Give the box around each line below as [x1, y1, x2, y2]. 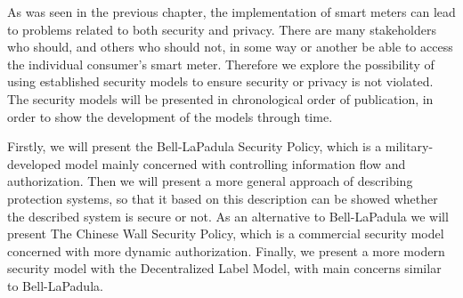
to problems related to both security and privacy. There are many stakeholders [7, 20, 437, 38]
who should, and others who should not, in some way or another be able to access [7, 37, 453, 56]
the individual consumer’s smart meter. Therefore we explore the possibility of [7, 54, 435, 73]
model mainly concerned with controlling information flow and [64, 154, 406, 173]
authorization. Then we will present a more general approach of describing [7, 172, 413, 190]
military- [385, 137, 434, 156]
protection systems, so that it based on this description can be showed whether [7, 189, 438, 207]
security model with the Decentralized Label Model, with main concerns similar [7, 259, 442, 278]
